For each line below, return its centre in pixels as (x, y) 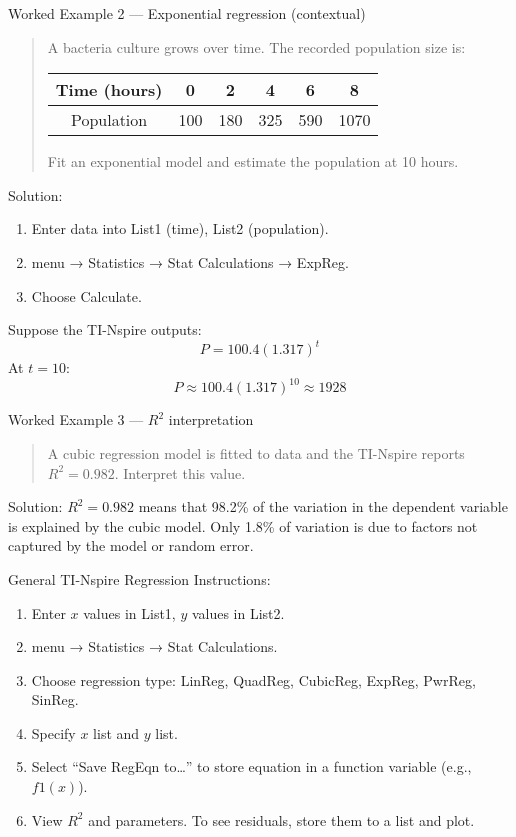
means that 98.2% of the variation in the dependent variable (323, 506)
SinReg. (55, 699)
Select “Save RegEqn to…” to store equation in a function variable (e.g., (251, 766)
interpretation (211, 419)
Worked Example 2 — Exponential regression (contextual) (187, 13)
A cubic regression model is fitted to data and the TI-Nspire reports (256, 452)
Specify (53, 732)
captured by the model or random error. (131, 545)
